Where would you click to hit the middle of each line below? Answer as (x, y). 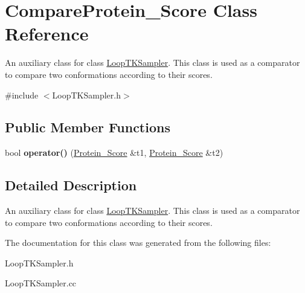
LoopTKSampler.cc (41, 283)
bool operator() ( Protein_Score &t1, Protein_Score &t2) (114, 153)
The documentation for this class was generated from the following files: (138, 243)
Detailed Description (71, 185)
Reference (47, 34)
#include (22, 95)
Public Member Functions (88, 127)
